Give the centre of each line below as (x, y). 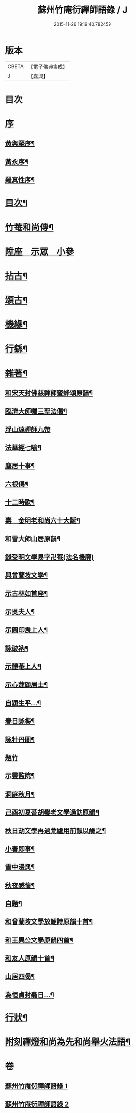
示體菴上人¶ (23, 666)
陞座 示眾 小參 (40, 252)
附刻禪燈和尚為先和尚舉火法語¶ (68, 1042)
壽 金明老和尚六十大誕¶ (42, 521)
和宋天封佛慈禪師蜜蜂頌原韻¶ (49, 393)
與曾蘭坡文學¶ (27, 575)
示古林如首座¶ (27, 593)
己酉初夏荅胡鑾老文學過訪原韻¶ (52, 813)
